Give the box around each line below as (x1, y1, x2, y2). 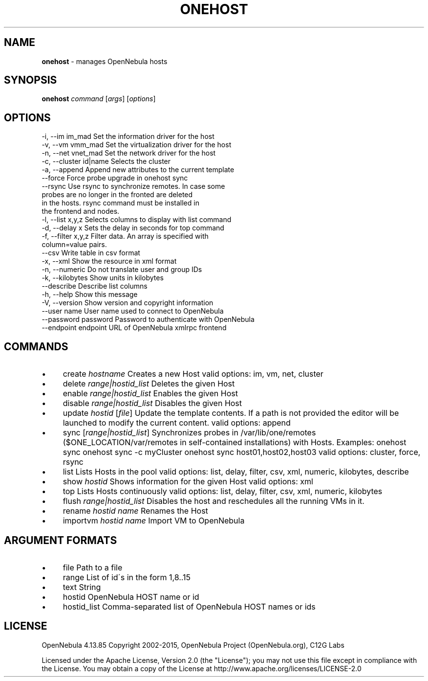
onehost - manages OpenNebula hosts (42, 57, 168, 66)
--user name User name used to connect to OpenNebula (42, 307, 224, 316)
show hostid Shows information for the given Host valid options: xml (63, 477, 313, 487)
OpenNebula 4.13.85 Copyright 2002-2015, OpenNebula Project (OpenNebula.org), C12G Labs (42, 640, 344, 649)
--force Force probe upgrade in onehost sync (42, 174, 188, 182)
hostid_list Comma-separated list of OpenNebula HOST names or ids (63, 601, 316, 612)
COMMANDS (4, 340, 68, 353)
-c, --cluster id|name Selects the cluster (42, 157, 171, 166)
